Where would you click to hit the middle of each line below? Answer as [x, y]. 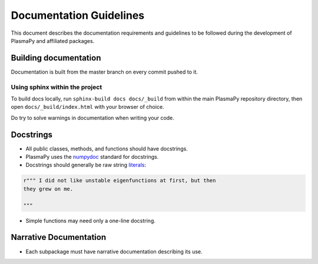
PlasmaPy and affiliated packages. [53, 41]
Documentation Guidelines [78, 15]
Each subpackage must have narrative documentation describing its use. [114, 251]
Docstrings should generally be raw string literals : [86, 165]
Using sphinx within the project [57, 87]
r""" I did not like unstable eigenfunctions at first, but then [120, 181]
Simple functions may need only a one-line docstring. [90, 220]
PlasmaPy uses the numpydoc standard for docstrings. [92, 157]
